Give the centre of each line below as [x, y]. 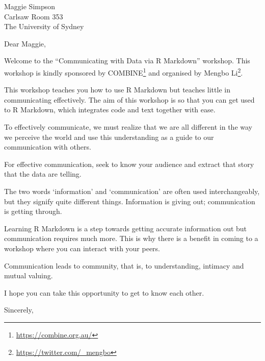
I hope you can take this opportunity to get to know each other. [104, 292]
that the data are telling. [43, 174]
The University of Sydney [44, 26]
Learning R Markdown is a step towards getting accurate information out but [126, 228]
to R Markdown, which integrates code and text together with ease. [110, 110]
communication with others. [48, 147]
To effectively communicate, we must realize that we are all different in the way [128, 127]
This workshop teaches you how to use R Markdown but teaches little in [117, 90]
